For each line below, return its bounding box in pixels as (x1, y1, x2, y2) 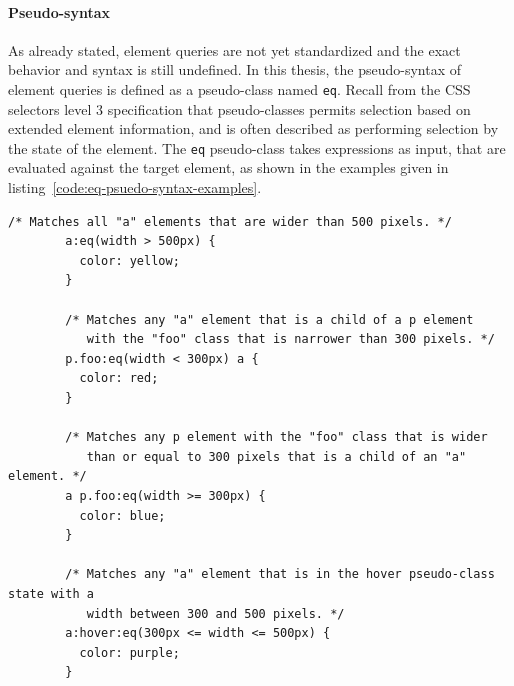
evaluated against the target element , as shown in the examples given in (8, 157, 449, 178)
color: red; (79, 371, 159, 386)
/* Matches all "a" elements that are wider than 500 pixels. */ (8, 214, 452, 229)
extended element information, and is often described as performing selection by (8, 118, 499, 139)
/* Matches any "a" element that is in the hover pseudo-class (65, 567, 495, 582)
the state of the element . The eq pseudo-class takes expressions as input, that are (8, 137, 506, 158)
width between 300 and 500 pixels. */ (86, 606, 345, 621)
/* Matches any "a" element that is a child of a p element (65, 312, 474, 327)
